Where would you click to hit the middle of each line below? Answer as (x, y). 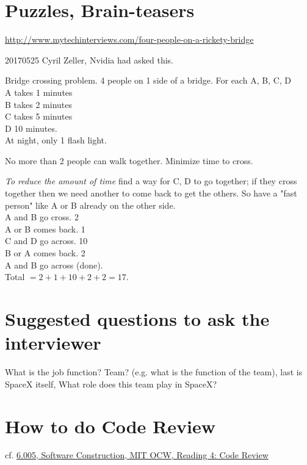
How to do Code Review (110, 426)
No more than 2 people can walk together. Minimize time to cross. (129, 160)
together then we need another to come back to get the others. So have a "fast (151, 193)
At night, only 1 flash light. (56, 140)
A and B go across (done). (54, 265)
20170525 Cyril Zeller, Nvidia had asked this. (89, 59)
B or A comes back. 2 (45, 253)
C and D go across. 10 (46, 241)
